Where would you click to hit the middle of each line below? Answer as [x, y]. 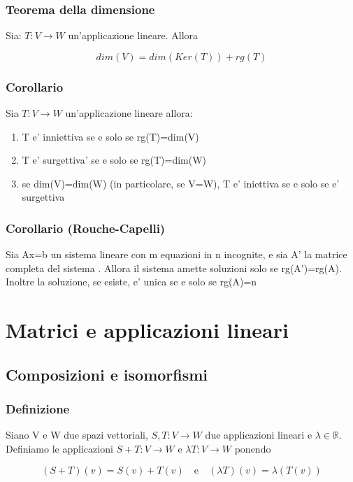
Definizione [38, 409]
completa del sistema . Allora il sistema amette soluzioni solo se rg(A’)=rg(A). [174, 268]
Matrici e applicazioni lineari [147, 330]
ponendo [253, 448]
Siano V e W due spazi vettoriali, [77, 435]
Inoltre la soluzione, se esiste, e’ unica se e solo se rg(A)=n [131, 282]
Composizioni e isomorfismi [107, 374]
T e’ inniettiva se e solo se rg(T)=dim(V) [110, 136]
